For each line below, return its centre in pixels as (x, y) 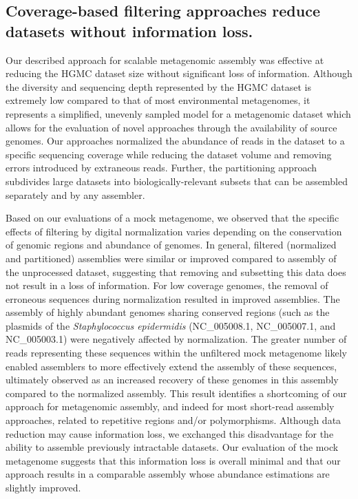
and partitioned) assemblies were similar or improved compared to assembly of (171, 258)
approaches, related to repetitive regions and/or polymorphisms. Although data (173, 420)
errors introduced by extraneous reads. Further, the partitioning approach (161, 168)
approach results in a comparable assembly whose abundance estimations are (168, 474)
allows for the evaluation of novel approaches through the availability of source (171, 127)
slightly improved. (43, 487)
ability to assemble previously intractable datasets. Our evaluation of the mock (172, 447)
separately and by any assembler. (75, 194)
